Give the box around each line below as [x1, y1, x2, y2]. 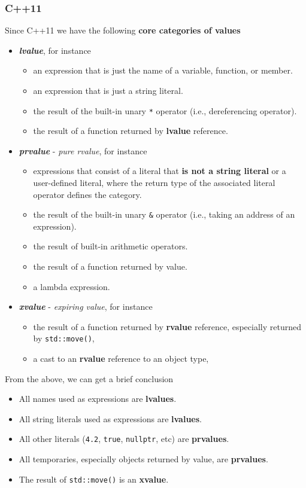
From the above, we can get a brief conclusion [5, 372, 174, 385]
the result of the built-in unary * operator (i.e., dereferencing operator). [33, 104, 297, 117]
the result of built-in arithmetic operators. [33, 240, 188, 252]
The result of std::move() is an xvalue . [19, 472, 169, 485]
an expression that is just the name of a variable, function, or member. [33, 64, 293, 77]
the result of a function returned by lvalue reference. [33, 124, 228, 137]
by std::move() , [33, 332, 95, 344]
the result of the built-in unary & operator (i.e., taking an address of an [33, 208, 295, 221]
